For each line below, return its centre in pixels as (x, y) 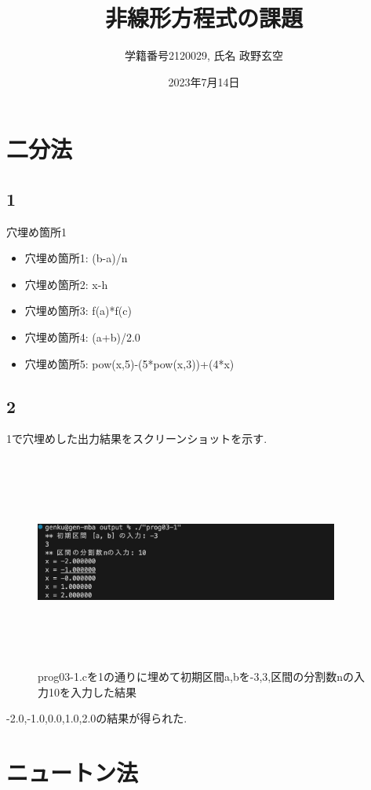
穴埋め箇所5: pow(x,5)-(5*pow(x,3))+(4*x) (129, 363)
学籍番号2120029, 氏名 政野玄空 (204, 55)
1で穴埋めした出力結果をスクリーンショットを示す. (137, 439)
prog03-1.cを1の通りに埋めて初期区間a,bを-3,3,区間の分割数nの (196, 677)
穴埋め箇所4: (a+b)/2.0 (82, 337)
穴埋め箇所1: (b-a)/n (76, 258)
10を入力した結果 (92, 691)
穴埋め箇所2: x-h (66, 284)
